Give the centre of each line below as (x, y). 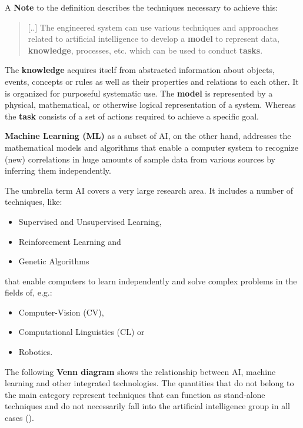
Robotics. (36, 352)
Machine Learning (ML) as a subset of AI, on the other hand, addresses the (148, 136)
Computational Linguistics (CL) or (81, 332)
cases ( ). (19, 418)
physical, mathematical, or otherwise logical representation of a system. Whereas (150, 104)
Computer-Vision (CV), (61, 312)
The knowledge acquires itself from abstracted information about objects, (140, 70)
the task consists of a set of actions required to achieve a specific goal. (132, 116)
